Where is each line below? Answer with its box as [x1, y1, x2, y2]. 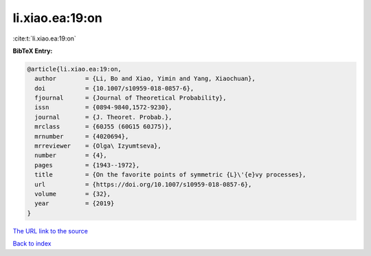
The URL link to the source [12, 226, 89, 235]
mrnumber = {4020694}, [34, 132, 129, 140]
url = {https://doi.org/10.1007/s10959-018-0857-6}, [34, 181, 252, 188]
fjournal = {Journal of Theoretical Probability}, [34, 94, 227, 102]
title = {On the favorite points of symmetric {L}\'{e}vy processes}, [34, 171, 306, 178]
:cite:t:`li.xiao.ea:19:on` [12, 34, 77, 43]
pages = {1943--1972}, [34, 161, 140, 169]
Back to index [12, 240, 52, 248]
